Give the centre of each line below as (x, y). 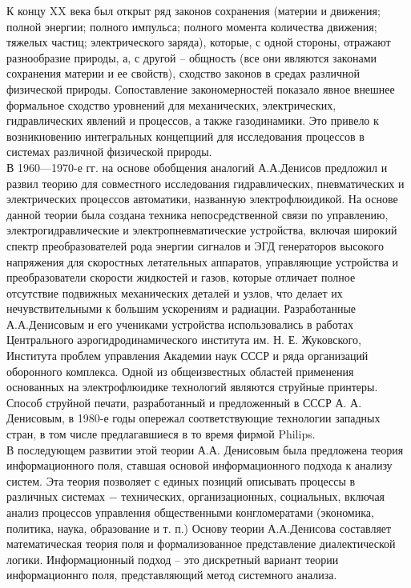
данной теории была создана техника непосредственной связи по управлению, (197, 214)
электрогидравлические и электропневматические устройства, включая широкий (202, 230)
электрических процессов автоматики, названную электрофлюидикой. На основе (202, 199)
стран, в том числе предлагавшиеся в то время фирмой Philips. (161, 434)
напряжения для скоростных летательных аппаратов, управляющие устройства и (203, 261)
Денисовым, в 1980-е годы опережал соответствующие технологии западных (193, 418)
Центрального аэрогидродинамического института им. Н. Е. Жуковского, (184, 340)
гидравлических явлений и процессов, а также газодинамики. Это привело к (193, 120)
